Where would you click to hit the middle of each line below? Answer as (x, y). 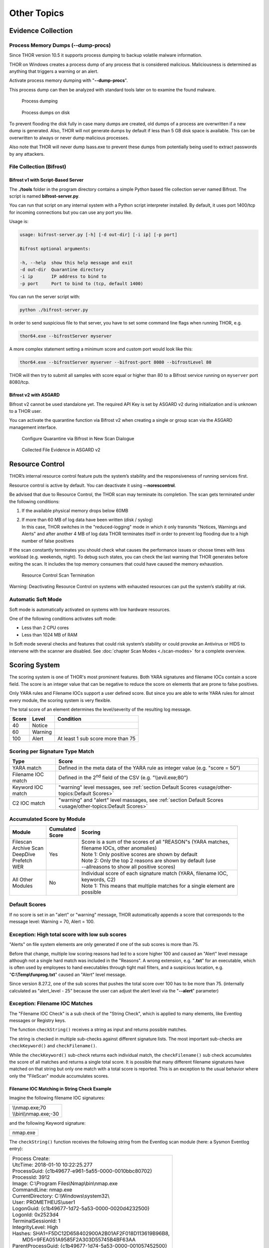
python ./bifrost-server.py (54, 310)
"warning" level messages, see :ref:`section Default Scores (128, 787)
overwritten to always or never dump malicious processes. (69, 138)
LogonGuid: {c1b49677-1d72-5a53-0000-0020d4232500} (81, 1208)
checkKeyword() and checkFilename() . (53, 1046)
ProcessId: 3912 (31, 1177)
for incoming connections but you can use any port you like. (71, 212)
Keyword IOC (28, 787)
